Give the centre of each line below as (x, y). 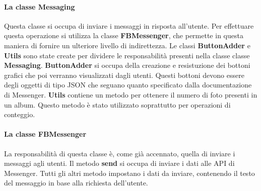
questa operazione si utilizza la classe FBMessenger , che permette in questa (124, 35)
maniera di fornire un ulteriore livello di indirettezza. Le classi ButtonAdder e (127, 45)
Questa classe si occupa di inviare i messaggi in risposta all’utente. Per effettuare (129, 25)
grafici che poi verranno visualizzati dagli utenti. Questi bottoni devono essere (124, 75)
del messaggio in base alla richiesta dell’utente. (76, 183)
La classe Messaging (40, 6)
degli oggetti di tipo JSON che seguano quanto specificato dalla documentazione (128, 85)
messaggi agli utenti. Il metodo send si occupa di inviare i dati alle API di (119, 163)
